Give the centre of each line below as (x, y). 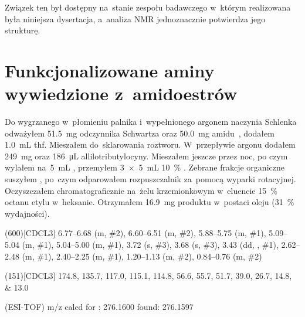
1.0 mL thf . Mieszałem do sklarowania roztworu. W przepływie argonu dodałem (150, 144)
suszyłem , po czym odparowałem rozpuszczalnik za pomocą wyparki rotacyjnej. (150, 179)
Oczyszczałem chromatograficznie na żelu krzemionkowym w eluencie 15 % (141, 190)
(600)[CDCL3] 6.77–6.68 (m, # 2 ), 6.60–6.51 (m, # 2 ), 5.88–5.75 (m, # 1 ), (135, 233)
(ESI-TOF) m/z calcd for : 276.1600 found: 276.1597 (99, 307)
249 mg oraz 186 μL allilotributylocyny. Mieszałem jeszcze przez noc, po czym (146, 156)
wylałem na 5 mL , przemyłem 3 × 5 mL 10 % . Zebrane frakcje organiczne (145, 167)
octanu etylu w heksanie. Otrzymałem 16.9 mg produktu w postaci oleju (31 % (150, 202)
